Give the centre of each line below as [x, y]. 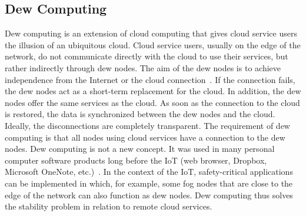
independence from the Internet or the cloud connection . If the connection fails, [150, 79]
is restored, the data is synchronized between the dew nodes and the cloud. [140, 114]
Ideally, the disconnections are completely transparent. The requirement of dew [147, 125]
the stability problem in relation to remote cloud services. [109, 206]
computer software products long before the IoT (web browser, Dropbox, [136, 160]
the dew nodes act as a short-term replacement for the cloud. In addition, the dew [153, 91]
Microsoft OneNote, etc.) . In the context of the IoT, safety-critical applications [149, 172]
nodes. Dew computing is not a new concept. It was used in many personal [140, 149]
